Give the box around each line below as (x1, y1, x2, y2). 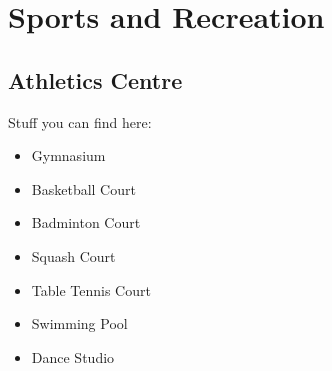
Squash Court (31, 245, 116, 266)
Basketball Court (31, 178, 136, 199)
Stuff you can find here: (8, 111, 152, 132)
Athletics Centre (8, 64, 183, 95)
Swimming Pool (31, 313, 128, 334)
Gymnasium (31, 145, 106, 166)
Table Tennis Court (31, 279, 151, 300)
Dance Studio (31, 346, 115, 367)
